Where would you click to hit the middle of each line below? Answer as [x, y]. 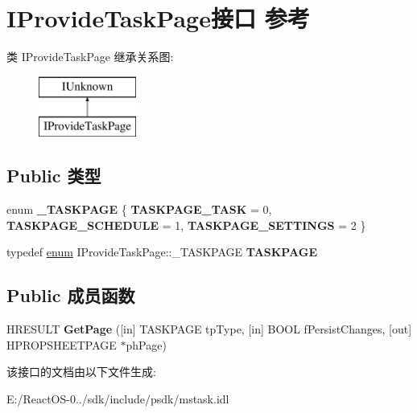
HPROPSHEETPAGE [62, 344]
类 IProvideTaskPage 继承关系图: [90, 57]
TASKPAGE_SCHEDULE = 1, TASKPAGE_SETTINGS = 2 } [186, 225]
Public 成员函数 [71, 295]
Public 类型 [54, 176]
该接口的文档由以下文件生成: [81, 372]
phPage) [146, 344]
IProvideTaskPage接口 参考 [158, 18]
